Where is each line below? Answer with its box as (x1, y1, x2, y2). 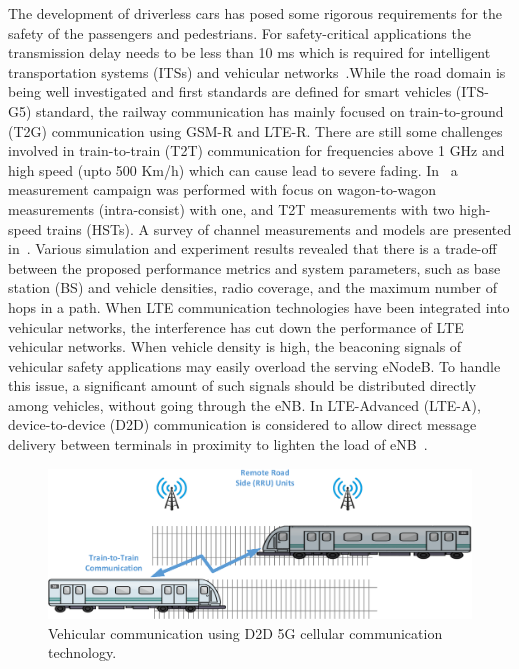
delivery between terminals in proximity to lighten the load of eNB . (8, 434, 428, 455)
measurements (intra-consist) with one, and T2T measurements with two (8, 198, 455, 219)
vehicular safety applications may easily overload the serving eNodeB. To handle (8, 355, 501, 376)
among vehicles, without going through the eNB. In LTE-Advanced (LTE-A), (8, 394, 481, 415)
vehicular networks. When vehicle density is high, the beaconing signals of (8, 336, 462, 357)
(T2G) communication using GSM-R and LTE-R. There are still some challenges (8, 120, 503, 141)
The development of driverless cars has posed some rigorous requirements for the (8, 3, 502, 23)
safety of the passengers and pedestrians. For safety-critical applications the (8, 22, 471, 43)
